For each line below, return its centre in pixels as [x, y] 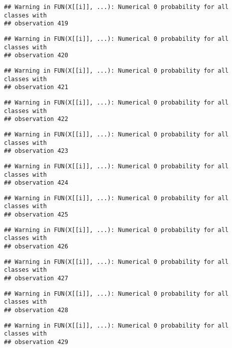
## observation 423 [36, 151]
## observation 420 [36, 56]
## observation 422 [36, 119]
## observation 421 [36, 87]
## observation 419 [36, 24]
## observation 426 [36, 247]
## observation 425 [36, 215]
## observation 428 [36, 310]
